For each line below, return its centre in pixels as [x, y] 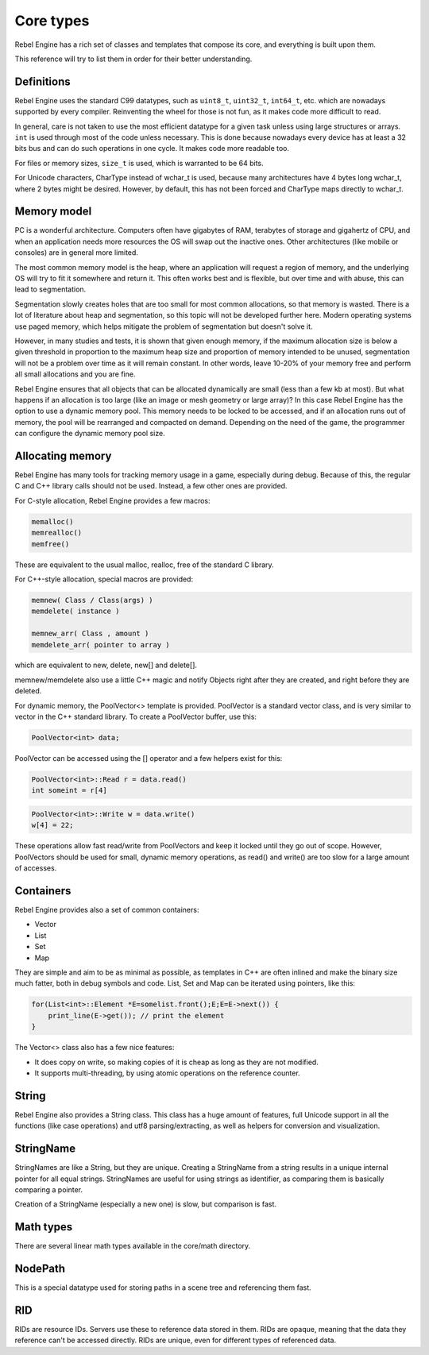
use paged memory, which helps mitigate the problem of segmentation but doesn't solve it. [164, 326]
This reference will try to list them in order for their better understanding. [133, 59]
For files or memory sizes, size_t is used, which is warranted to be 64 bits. [139, 163]
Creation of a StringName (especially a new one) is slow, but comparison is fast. [146, 1204]
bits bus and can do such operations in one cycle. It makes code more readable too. [152, 149]
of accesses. [36, 868]
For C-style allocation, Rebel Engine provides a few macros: [112, 500]
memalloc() [52, 521]
